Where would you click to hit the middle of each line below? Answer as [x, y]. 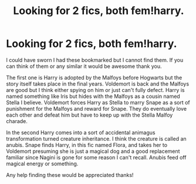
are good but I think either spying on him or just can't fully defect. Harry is [95, 90]
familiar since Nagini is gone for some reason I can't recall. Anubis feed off [96, 157]
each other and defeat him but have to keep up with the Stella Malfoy [89, 115]
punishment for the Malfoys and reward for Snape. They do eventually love [96, 108]
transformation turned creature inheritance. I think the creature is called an [96, 138]
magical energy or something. [42, 163]
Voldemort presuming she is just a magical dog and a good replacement [93, 151]
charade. [17, 121]
